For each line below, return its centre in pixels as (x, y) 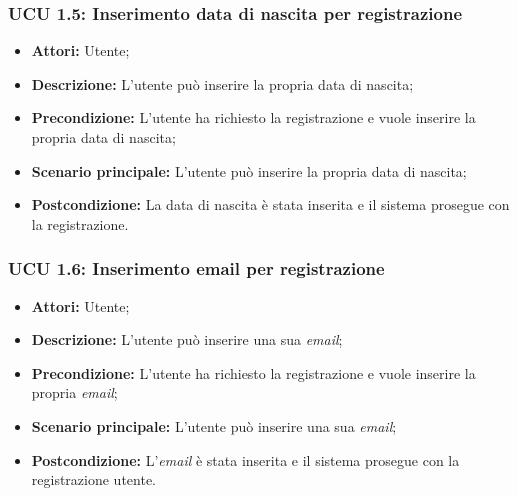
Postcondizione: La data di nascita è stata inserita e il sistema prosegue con (270, 204)
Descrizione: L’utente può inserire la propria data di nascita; (222, 83)
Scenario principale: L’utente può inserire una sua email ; (214, 425)
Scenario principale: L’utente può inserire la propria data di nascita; (249, 170)
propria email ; (74, 392)
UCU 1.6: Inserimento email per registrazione (196, 268)
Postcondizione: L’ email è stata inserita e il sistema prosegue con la (245, 459)
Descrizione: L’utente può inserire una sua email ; (187, 339)
